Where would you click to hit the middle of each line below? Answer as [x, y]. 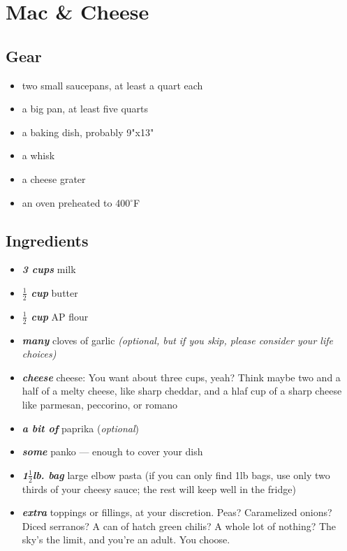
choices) [39, 354]
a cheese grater [54, 178]
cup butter [54, 292]
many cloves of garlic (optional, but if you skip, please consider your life [177, 340]
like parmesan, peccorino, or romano [100, 404]
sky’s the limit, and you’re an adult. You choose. [126, 539]
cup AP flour [60, 316]
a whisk [38, 155]
